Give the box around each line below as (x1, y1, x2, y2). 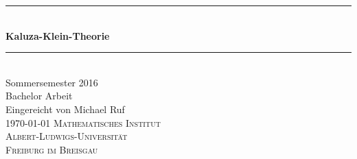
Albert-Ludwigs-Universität (5, 129, 128, 143)
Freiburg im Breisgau (5, 142, 98, 156)
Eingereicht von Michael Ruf (5, 101, 125, 116)
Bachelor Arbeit (5, 88, 73, 103)
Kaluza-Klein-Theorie (5, 28, 110, 42)
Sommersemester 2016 (5, 75, 98, 89)
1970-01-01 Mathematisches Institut (5, 115, 161, 130)
